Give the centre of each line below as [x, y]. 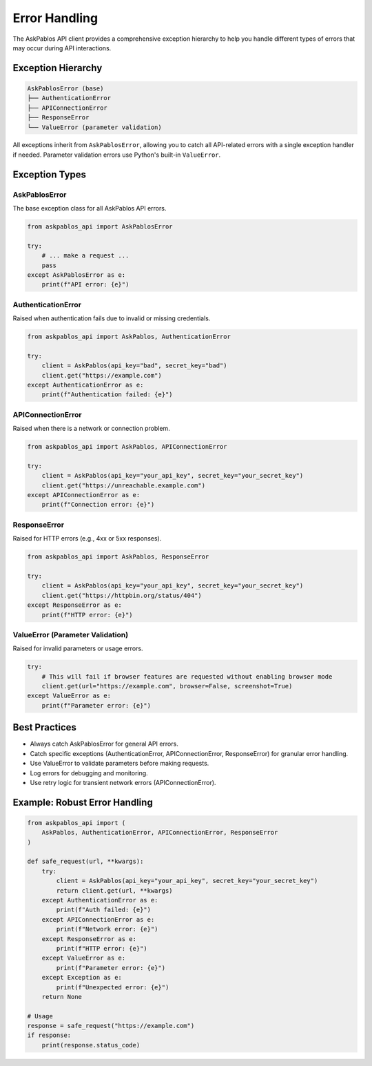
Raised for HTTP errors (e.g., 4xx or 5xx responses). [87, 539]
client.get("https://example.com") [102, 375]
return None [62, 997]
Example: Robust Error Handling [83, 802]
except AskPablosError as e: [76, 275]
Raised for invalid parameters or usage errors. [78, 648]
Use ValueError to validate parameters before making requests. [120, 764]
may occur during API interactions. [62, 48]
